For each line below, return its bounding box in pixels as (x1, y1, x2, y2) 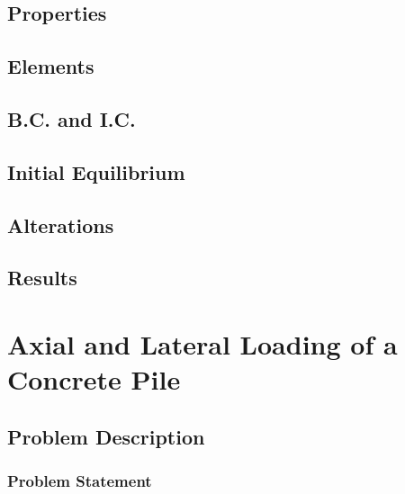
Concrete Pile (7, 361, 181, 398)
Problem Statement (7, 469, 152, 491)
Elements (7, 52, 94, 80)
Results (7, 264, 77, 292)
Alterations (7, 211, 114, 238)
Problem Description (7, 422, 205, 450)
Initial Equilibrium (7, 157, 185, 185)
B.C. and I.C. (7, 104, 136, 132)
